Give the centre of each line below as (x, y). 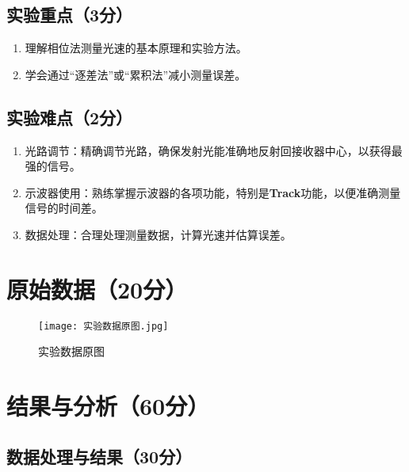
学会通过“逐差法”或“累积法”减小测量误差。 (136, 74)
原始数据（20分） (97, 289)
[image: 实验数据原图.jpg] (103, 326)
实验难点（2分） (70, 117)
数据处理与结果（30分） (99, 456)
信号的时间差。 (64, 208)
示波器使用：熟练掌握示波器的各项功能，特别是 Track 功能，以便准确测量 (213, 192)
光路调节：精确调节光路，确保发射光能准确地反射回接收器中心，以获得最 (214, 150)
